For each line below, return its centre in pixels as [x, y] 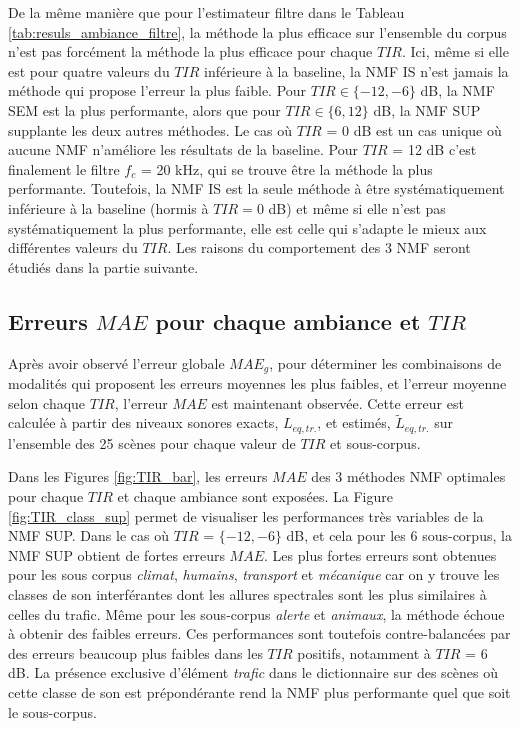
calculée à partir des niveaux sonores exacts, [143, 422]
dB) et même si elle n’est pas [357, 207]
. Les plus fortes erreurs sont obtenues [380, 554]
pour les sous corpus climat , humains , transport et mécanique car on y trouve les [254, 574]
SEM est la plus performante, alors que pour [144, 109]
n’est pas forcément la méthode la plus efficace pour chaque [190, 51]
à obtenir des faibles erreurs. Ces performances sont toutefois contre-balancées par [259, 633]
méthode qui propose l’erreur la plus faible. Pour [157, 90]
